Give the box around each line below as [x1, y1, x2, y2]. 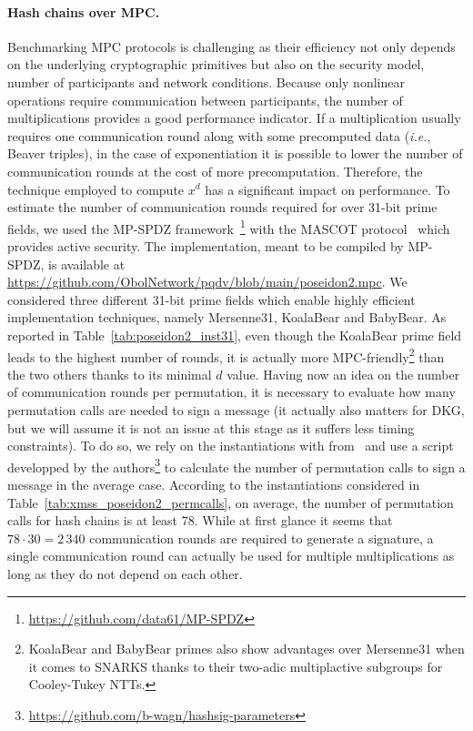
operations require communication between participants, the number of [7, 90, 403, 109]
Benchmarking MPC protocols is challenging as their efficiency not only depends [7, 36, 456, 56]
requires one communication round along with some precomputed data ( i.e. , [7, 126, 431, 145]
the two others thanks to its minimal [7, 364, 212, 383]
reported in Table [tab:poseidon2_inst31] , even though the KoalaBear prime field [7, 325, 462, 344]
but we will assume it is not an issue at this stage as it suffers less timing [7, 418, 415, 437]
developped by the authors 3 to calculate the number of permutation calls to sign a [7, 454, 466, 476]
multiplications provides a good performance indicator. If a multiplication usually [7, 108, 461, 127]
